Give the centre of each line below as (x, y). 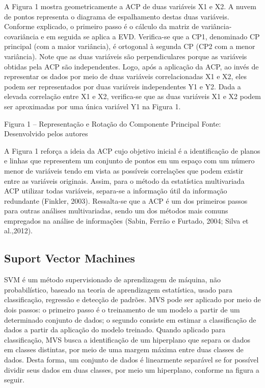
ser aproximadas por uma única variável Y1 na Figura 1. (92, 106)
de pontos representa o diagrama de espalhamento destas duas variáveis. (117, 16)
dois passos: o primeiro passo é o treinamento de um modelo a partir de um (122, 310)
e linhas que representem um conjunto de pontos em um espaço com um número (129, 161)
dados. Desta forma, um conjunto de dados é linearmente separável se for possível (131, 360)
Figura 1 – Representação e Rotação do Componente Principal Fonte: (113, 123)
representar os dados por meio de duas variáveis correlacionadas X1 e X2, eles (125, 76)
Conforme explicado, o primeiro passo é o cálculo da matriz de (102, 26)
